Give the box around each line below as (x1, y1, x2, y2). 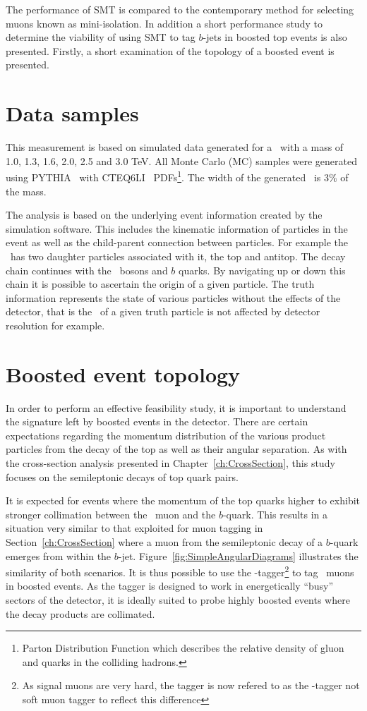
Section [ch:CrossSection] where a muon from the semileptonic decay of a (6, 534, 323, 549)
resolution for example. (6, 317, 105, 332)
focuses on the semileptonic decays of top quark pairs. (6, 469, 239, 484)
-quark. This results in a (222, 506, 328, 521)
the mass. (6, 183, 47, 198)
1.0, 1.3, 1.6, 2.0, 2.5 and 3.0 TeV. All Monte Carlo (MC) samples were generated (6, 153, 358, 168)
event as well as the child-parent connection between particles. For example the (6, 235, 349, 250)
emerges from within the (6, 548, 112, 563)
